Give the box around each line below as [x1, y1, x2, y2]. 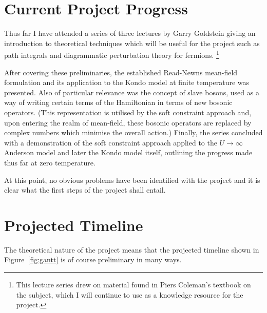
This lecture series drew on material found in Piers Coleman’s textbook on [16, 279, 251, 289]
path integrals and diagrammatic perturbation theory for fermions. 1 [4, 48, 219, 60]
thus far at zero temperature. [4, 157, 96, 168]
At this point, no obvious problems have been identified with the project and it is [4, 174, 260, 185]
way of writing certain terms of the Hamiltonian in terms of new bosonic [4, 97, 233, 108]
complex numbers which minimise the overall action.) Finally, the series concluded [4, 127, 263, 138]
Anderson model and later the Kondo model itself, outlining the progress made [4, 147, 253, 158]
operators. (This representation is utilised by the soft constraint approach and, [4, 107, 252, 117]
